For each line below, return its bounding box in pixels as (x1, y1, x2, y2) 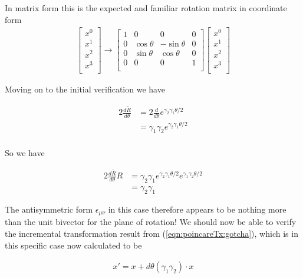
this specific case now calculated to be (5, 239, 142, 251)
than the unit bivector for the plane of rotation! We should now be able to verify (5, 216, 297, 228)
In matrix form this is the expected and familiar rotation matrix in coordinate (5, 2, 287, 14)
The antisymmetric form (5, 203, 93, 215)
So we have (5, 146, 45, 158)
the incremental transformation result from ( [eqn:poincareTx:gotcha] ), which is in (5, 227, 298, 239)
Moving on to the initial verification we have (5, 82, 165, 95)
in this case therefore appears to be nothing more (108, 203, 286, 215)
